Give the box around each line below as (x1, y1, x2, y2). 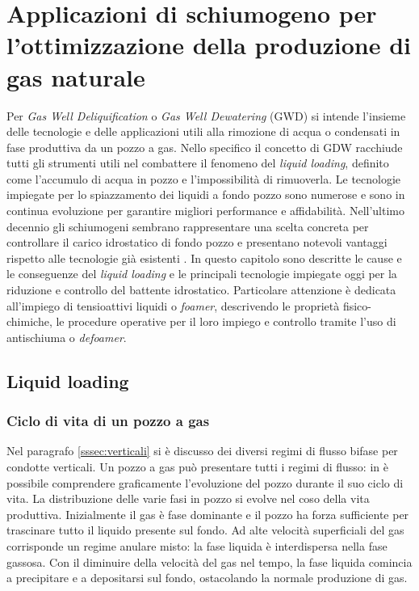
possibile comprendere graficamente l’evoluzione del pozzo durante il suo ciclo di (6, 474, 404, 491)
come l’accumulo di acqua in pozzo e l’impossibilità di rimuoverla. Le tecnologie (6, 170, 401, 187)
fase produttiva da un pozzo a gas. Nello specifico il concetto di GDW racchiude (6, 138, 403, 155)
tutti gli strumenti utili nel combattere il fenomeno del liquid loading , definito (6, 154, 389, 171)
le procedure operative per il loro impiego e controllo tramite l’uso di (56, 313, 396, 330)
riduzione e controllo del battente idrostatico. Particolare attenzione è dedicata (6, 281, 396, 298)
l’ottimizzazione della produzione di (6, 28, 412, 61)
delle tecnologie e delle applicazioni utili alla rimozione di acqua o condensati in (6, 123, 400, 140)
